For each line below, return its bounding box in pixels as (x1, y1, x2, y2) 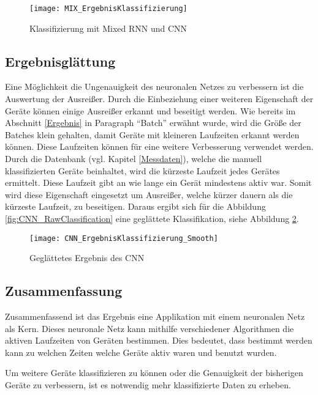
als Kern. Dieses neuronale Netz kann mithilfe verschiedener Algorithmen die (5, 322, 294, 334)
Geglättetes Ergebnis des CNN (29, 251, 145, 264)
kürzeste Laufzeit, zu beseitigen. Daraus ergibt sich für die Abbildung (5, 200, 266, 213)
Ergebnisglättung (5, 51, 116, 70)
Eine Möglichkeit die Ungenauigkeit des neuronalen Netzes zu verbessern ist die (5, 80, 304, 93)
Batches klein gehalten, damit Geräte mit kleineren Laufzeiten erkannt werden (5, 128, 300, 141)
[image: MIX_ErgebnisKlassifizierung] (29, 4, 187, 13)
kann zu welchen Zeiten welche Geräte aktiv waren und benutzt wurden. (5, 345, 277, 358)
